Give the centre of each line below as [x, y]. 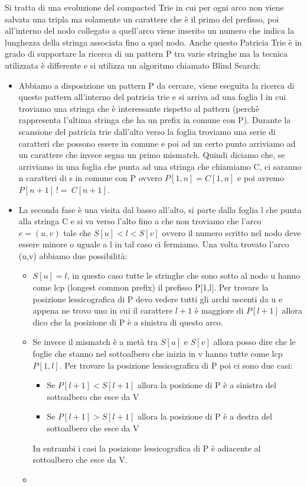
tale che [77, 232]
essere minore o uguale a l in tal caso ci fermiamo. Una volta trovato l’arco [154, 244]
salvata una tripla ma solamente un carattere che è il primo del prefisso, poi [142, 19]
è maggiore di [219, 310]
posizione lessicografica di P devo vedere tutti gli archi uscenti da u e [158, 299]
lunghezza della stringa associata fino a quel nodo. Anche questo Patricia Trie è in [153, 42]
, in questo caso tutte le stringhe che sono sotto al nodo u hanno [184, 275]
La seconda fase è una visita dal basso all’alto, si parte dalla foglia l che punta [160, 209]
